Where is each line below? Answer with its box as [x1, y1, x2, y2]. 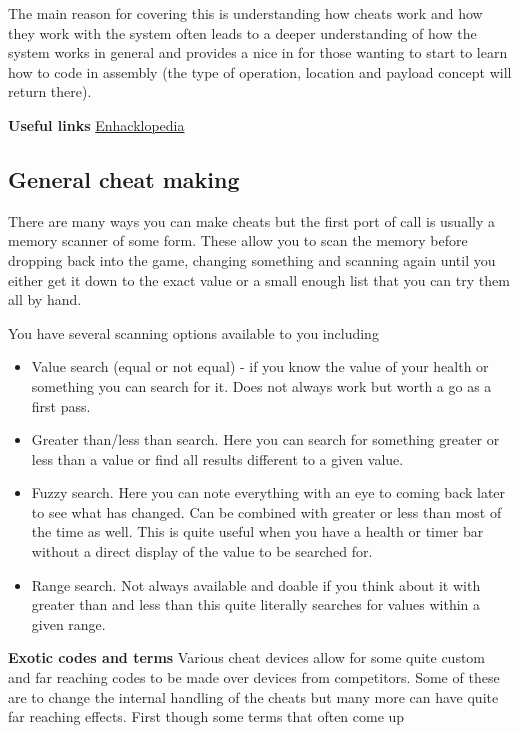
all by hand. [8, 289, 82, 310]
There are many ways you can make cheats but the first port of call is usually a [8, 210, 495, 231]
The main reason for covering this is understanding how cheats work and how [8, 3, 483, 23]
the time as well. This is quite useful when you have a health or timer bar [31, 521, 484, 542]
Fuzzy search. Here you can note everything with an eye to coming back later [31, 482, 506, 503]
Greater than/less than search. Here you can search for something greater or [31, 429, 500, 450]
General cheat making [8, 163, 240, 194]
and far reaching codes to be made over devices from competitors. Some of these [8, 667, 500, 688]
